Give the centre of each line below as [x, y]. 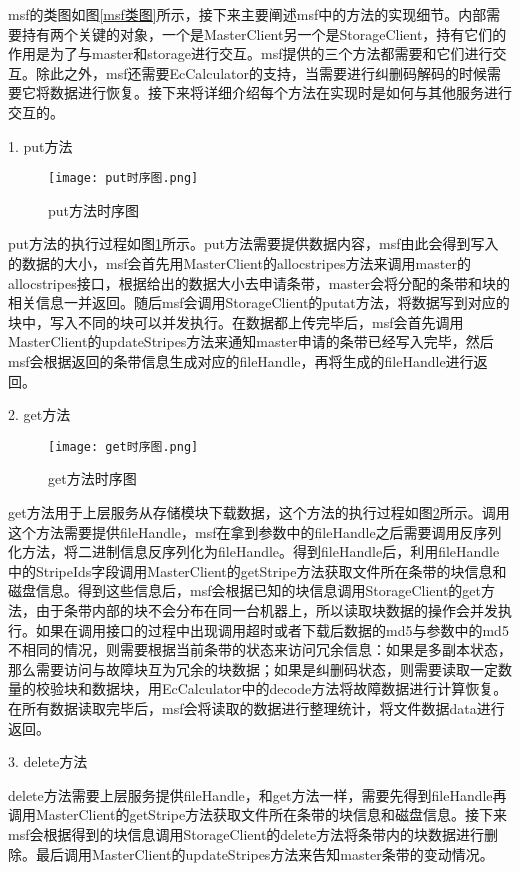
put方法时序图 [94, 209]
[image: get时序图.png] [123, 446]
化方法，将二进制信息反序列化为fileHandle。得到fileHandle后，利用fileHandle [254, 551]
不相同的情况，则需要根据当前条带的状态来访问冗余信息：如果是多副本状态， [260, 649]
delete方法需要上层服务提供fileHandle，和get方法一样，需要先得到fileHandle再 [257, 794]
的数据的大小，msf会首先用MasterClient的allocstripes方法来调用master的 [239, 263]
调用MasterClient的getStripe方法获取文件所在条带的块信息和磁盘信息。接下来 [258, 814]
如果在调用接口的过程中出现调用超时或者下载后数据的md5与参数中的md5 [272, 629]
